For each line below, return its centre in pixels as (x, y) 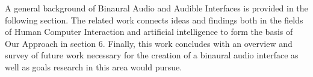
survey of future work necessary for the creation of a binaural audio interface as (152, 55)
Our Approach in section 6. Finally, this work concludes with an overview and (149, 43)
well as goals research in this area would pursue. (94, 66)
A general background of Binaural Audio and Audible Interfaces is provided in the (156, 8)
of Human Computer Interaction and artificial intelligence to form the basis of (149, 32)
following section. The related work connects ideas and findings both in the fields (154, 20)
